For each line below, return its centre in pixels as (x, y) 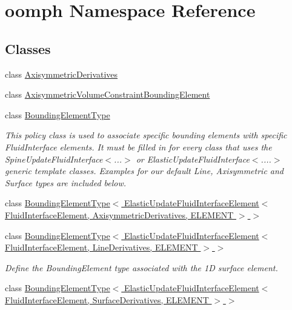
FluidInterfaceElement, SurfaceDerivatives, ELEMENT (107, 299)
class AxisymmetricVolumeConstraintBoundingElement (108, 94)
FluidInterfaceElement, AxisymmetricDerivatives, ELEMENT (119, 214)
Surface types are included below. (66, 182)
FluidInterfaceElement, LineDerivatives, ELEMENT (101, 247)
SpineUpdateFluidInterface (54, 159)
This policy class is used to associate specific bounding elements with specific (146, 135)
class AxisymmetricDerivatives (61, 74)
